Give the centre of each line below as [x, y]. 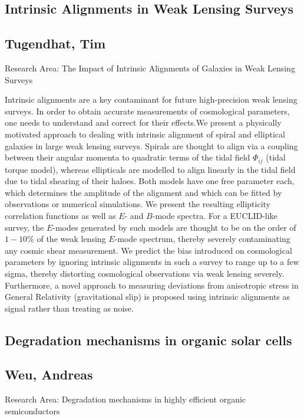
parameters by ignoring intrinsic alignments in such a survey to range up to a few [152, 262]
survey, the [24, 227]
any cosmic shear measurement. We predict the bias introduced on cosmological [148, 250]
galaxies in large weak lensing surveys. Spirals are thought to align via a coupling [151, 145]
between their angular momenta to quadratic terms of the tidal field [128, 157]
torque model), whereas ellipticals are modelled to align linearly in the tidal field [150, 169]
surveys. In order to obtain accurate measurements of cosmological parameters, [147, 111]
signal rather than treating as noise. [69, 308]
